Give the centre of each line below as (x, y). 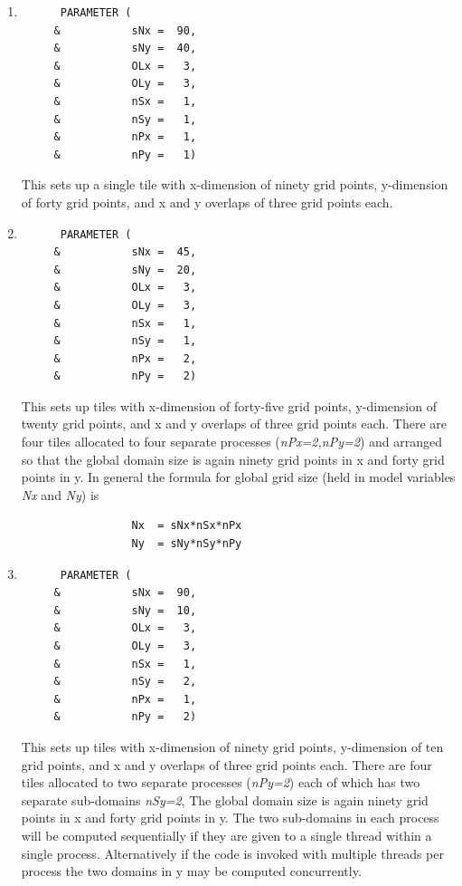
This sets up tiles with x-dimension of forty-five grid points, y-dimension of (229, 405)
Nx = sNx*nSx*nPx (187, 526)
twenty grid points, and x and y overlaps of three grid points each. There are (234, 424)
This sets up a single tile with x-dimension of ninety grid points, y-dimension (235, 184)
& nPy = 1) (125, 154)
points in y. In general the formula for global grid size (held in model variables (238, 477)
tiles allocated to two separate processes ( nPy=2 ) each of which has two (221, 782)
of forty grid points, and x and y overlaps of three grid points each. (207, 202)
